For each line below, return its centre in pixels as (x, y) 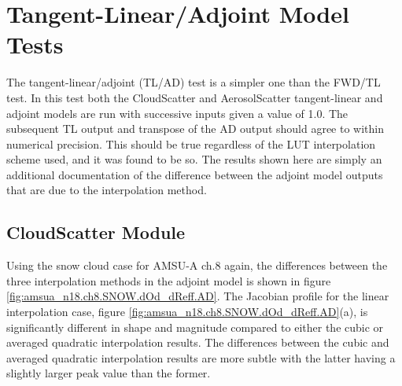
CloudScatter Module (96, 232)
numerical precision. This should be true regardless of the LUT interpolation (191, 143)
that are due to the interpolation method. (107, 190)
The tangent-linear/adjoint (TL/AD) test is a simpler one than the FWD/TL (194, 82)
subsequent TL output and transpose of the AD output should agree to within (195, 129)
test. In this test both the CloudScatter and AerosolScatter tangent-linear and (195, 97)
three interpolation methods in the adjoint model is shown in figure (169, 280)
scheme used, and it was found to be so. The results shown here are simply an (194, 159)
